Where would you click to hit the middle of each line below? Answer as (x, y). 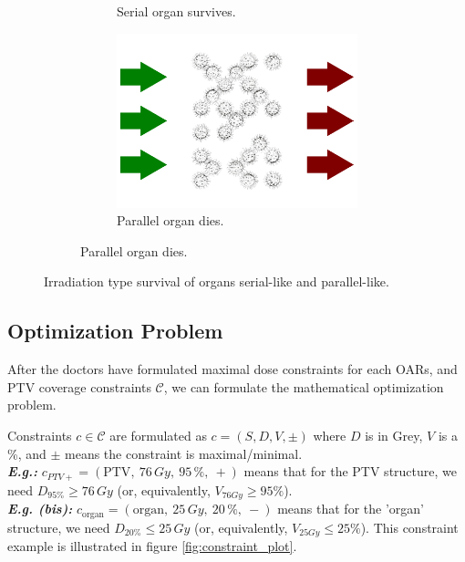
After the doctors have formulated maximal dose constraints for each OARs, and (232, 369)
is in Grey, (394, 435)
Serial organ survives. (176, 11)
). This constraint (409, 527)
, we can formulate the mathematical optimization (304, 386)
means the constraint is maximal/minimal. (184, 453)
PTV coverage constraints (79, 386)
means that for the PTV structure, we (350, 471)
